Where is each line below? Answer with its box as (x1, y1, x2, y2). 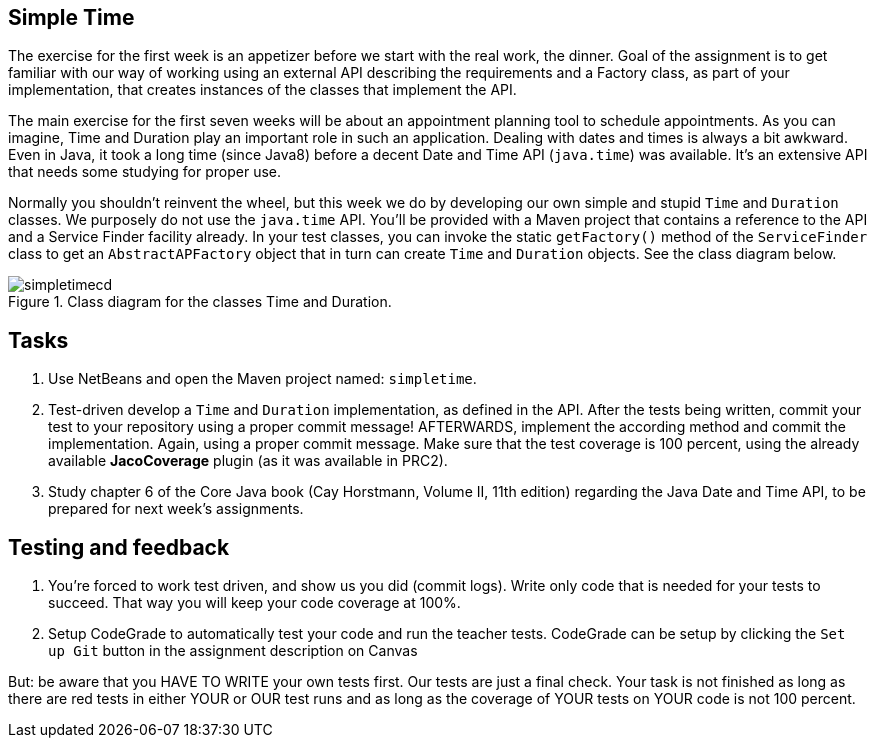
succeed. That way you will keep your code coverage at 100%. (48, 594, 461, 612)
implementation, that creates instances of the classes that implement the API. (8, 81, 517, 99)
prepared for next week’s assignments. (48, 500, 304, 518)
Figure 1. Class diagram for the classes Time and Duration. (8, 293, 392, 311)
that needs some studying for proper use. (8, 163, 282, 181)
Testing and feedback (8, 534, 230, 560)
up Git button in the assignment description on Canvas (48, 642, 418, 660)
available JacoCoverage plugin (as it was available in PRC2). (48, 452, 448, 470)
